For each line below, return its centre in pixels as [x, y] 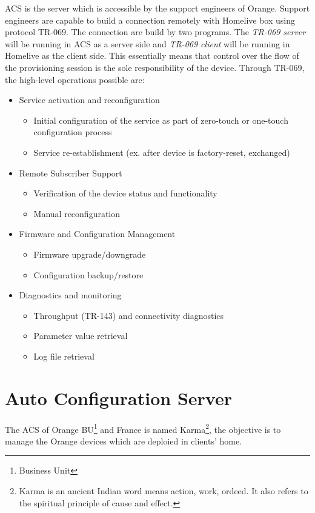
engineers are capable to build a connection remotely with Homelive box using [150, 20]
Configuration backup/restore [88, 274]
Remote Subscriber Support [71, 173]
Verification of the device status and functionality [125, 193]
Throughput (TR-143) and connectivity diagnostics [129, 315]
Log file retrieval [64, 356]
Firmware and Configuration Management [97, 234]
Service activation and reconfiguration [89, 100]
